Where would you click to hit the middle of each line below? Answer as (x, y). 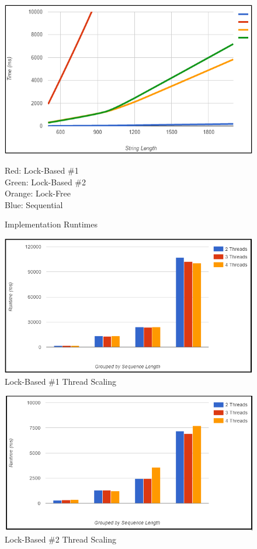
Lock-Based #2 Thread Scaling (61, 539)
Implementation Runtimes (51, 224)
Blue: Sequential (34, 204)
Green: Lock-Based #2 (46, 182)
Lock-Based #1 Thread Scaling (61, 381)
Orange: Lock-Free (38, 193)
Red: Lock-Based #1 (42, 170)
